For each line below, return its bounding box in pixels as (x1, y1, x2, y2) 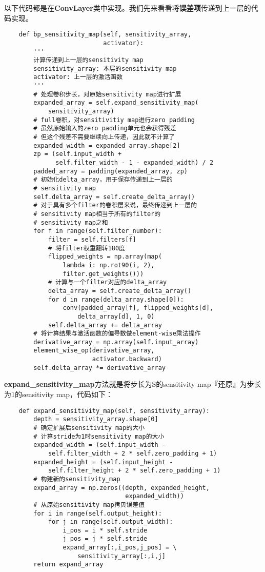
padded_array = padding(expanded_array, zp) (33, 167, 188, 175)
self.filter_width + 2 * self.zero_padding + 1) (48, 449, 217, 457)
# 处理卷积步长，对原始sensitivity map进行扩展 (33, 90, 181, 98)
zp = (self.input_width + (33, 150, 122, 158)
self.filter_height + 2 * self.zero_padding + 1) (48, 467, 221, 475)
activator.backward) (92, 356, 162, 363)
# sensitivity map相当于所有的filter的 (33, 210, 161, 218)
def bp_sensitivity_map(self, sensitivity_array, (18, 31, 192, 38)
